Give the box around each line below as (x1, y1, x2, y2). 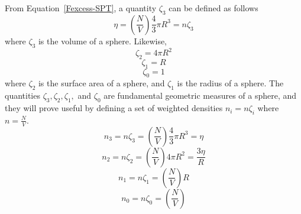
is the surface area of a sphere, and (38, 77, 165, 89)
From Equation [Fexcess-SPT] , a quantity (5, 2, 157, 14)
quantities (5, 89, 40, 102)
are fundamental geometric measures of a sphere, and (103, 89, 297, 102)
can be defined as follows (169, 2, 258, 14)
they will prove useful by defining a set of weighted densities (5, 102, 223, 114)
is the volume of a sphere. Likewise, (38, 34, 167, 47)
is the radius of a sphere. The (177, 77, 284, 89)
